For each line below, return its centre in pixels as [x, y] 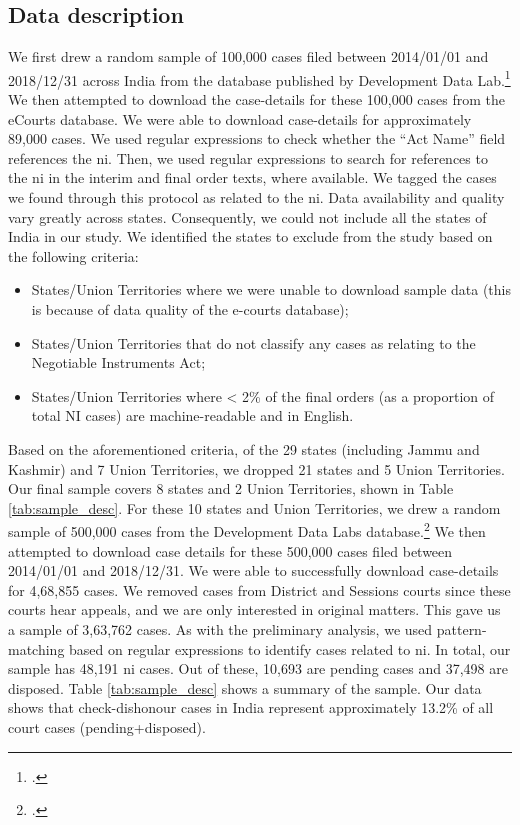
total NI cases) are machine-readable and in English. [192, 415]
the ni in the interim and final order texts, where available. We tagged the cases [252, 177]
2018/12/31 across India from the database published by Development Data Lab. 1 [259, 78]
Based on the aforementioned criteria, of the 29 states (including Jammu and [244, 448]
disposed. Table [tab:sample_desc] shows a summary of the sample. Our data [245, 687]
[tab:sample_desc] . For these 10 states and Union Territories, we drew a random [254, 507]
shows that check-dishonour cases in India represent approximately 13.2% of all [251, 707]
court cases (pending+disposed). [107, 726]
